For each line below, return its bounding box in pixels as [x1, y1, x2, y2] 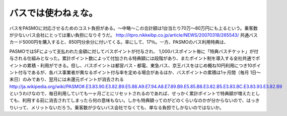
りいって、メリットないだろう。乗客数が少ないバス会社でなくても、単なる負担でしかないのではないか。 [9, 104, 224, 110]
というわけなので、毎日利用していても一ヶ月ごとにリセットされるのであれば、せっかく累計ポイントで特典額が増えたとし [9, 90, 260, 96]
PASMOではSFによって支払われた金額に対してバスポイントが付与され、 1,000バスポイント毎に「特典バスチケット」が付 [9, 48, 259, 54]
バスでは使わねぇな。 [9, 8, 98, 19]
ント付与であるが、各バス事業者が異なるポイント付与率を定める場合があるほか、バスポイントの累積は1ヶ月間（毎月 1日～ [9, 69, 261, 75]
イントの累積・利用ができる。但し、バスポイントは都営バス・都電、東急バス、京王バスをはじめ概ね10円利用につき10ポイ [9, 62, 261, 68]
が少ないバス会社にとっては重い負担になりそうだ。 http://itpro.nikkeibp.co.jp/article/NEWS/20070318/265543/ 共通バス [9, 32, 258, 38]
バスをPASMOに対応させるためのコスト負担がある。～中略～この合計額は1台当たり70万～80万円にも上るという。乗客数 [9, 25, 258, 31]
